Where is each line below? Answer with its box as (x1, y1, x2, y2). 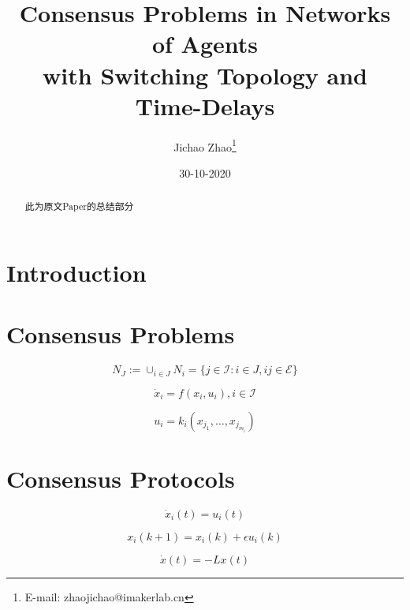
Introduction (6, 256, 147, 288)
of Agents (151, 28, 259, 60)
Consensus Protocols (6, 462, 235, 494)
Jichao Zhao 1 (173, 136, 237, 155)
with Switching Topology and (43, 58, 367, 91)
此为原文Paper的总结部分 (24, 200, 134, 213)
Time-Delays (135, 89, 275, 122)
